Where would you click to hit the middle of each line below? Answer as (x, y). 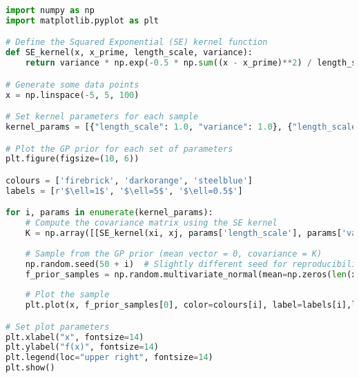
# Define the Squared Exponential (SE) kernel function (137, 42)
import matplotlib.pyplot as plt (82, 20)
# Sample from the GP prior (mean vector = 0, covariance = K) (174, 253)
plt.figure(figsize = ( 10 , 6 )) (72, 159)
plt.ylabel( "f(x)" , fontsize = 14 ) (82, 347)
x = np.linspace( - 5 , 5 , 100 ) (72, 95)
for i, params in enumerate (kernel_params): (109, 213)
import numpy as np (50, 10)
